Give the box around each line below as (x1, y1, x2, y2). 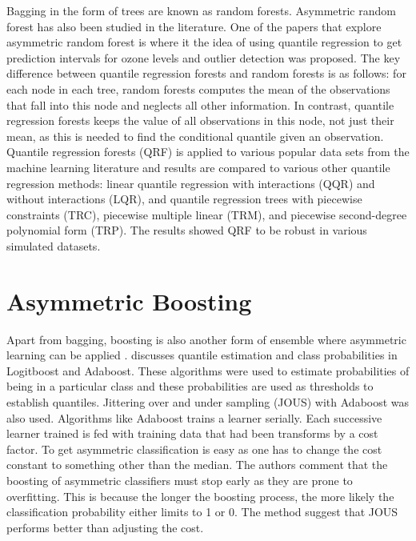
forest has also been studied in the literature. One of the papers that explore (6, 18, 382, 34)
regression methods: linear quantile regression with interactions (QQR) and (6, 174, 375, 191)
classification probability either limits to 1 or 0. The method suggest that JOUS (6, 503, 398, 520)
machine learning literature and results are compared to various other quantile (6, 158, 390, 175)
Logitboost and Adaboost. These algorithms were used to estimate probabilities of (6, 362, 410, 379)
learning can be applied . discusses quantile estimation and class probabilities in (6, 347, 398, 363)
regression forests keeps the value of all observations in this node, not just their (6, 112, 394, 129)
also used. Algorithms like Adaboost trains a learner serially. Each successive (6, 409, 382, 426)
